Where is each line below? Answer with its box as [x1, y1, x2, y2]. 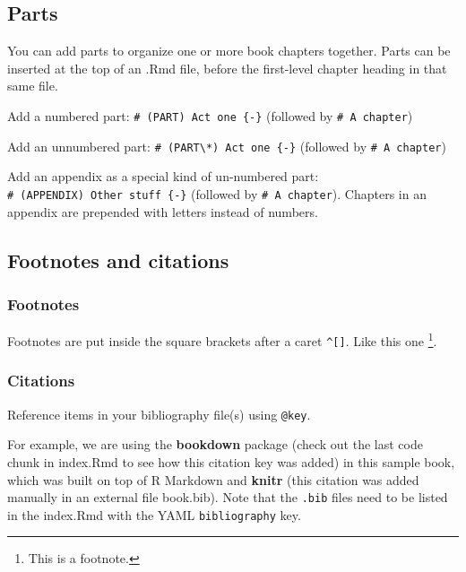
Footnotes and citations [7, 246, 229, 273]
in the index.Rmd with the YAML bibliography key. [7, 505, 301, 524]
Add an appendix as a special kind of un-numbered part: [7, 167, 319, 186]
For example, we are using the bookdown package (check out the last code [7, 435, 423, 454]
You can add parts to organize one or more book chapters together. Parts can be [7, 41, 451, 60]
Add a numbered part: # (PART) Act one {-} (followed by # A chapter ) [7, 106, 413, 125]
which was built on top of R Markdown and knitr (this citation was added [7, 470, 419, 489]
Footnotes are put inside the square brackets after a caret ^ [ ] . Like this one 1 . [7, 329, 437, 350]
